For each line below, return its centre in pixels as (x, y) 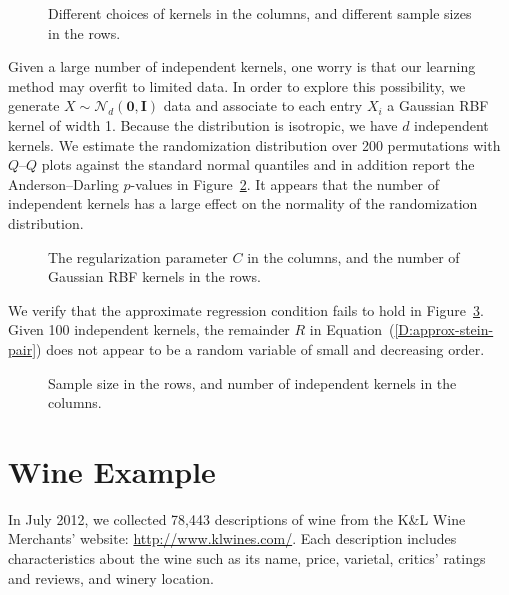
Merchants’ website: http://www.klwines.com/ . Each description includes (232, 538)
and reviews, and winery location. (111, 577)
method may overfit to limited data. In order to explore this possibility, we (237, 85)
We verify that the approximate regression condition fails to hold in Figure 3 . (246, 309)
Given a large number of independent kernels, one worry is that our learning (242, 66)
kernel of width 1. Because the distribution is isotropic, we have (203, 124)
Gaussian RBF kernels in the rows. (154, 276)
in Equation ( (352, 329)
